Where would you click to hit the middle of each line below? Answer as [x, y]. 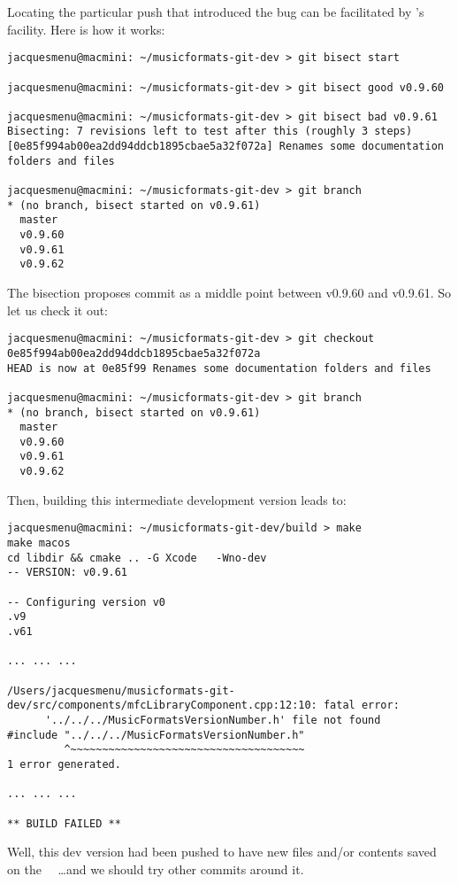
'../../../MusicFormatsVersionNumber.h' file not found [213, 720]
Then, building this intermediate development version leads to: [177, 499]
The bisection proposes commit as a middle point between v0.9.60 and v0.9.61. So [229, 293]
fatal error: [361, 706]
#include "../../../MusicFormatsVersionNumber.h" [156, 735]
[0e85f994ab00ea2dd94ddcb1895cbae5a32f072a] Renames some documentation [225, 147]
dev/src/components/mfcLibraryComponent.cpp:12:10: [162, 706]
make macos [39, 543]
